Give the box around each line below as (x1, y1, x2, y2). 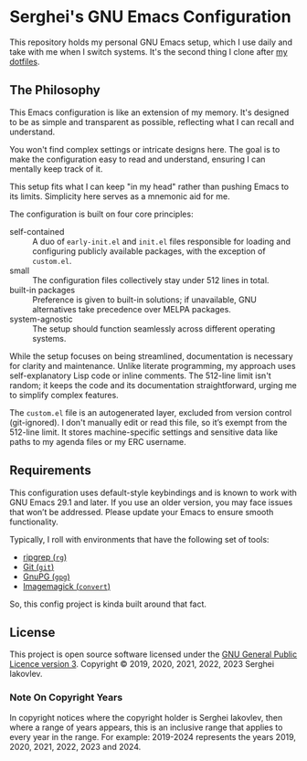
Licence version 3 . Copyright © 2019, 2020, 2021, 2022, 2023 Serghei (9, 659, 275, 670)
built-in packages (9, 284, 76, 295)
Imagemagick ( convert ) (22, 580, 111, 591)
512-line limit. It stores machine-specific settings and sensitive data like (9, 427, 279, 438)
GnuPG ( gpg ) (22, 571, 70, 582)
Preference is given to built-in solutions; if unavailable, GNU (32, 294, 258, 305)
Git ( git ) (22, 561, 55, 572)
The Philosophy (9, 82, 101, 98)
